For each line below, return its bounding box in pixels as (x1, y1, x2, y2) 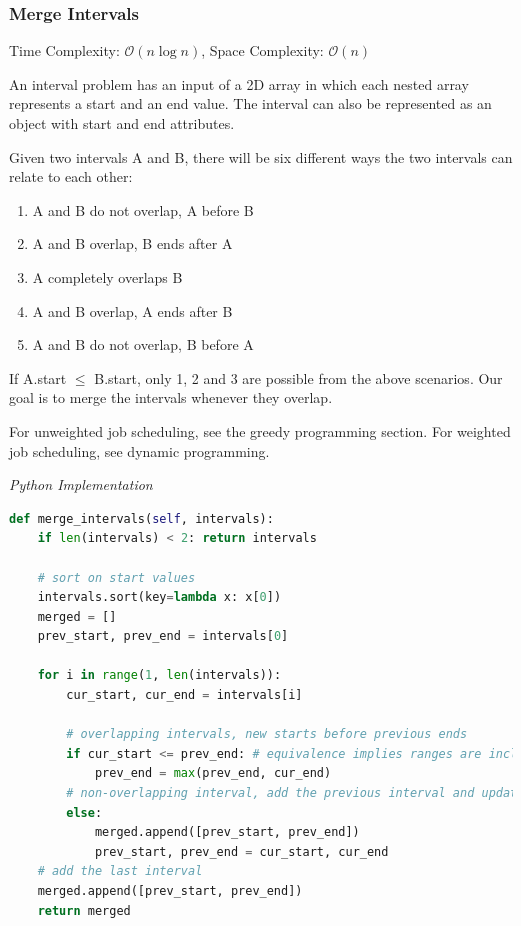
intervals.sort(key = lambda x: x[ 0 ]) (37, 590, 282, 605)
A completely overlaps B (32, 266, 183, 287)
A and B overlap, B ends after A (32, 233, 233, 254)
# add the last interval (37, 864, 203, 879)
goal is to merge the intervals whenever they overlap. (9, 387, 333, 408)
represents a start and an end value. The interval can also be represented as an (9, 93, 492, 114)
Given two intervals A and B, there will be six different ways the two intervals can (9, 146, 513, 167)
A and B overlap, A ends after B (32, 300, 233, 321)
